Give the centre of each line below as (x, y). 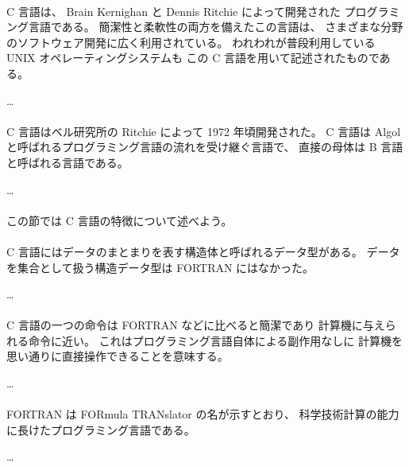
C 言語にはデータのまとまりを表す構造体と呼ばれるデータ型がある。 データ (203, 251)
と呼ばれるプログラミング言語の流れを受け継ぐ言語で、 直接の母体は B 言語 (205, 147)
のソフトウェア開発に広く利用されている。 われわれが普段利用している (191, 42)
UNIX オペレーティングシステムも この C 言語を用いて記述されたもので (193, 58)
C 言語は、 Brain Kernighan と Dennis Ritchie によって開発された (174, 11)
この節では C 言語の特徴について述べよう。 (120, 220)
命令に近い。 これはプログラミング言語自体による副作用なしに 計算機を (215, 340)
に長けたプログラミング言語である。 (101, 429)
